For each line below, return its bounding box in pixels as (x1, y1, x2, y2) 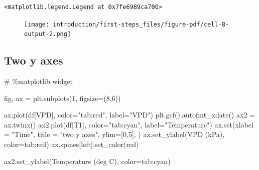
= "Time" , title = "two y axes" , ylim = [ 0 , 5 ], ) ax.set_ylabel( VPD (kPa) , (4, 129, 225, 139)
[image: (24, 20, 50, 28)
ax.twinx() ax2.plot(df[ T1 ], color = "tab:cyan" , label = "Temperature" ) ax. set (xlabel (4, 119, 253, 129)
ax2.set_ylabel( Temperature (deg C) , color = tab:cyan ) (4, 155, 171, 166)
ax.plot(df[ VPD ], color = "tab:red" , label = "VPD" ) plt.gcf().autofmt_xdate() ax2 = (4, 109, 255, 120)
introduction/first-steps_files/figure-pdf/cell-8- (53, 20, 229, 28)
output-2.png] (24, 30, 71, 38)
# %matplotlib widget (4, 76, 73, 86)
